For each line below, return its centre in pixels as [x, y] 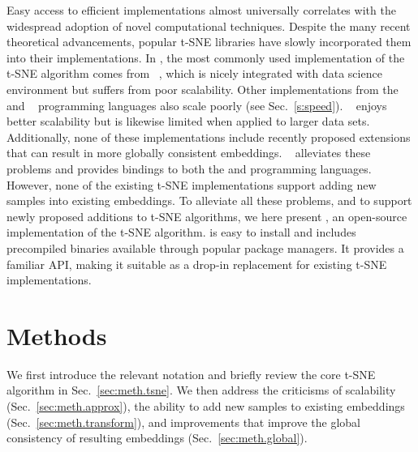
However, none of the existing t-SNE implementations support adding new [192, 184]
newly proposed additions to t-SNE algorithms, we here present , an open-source [207, 216]
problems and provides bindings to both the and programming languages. [189, 168]
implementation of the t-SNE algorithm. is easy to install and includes [181, 232]
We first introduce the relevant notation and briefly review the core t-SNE [191, 374]
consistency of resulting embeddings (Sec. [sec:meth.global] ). [157, 438]
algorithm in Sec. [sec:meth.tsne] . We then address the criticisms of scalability [201, 390]
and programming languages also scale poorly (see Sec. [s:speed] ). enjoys [197, 105]
